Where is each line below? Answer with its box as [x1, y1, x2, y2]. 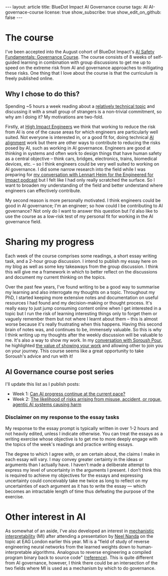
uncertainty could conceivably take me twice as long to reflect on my [5, 478, 148, 484]
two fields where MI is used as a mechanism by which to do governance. [5, 565, 156, 571]
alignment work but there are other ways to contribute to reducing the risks [5, 139, 160, 146]
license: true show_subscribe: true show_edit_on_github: [45, 9, 161, 15]
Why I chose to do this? [5, 90, 80, 98]
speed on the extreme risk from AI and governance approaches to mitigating [5, 64, 163, 71]
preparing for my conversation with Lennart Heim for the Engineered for [5, 172, 154, 178]
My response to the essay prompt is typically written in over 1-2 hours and [5, 425, 159, 431]
